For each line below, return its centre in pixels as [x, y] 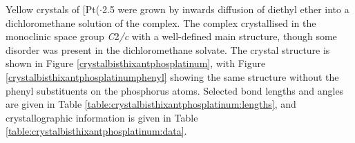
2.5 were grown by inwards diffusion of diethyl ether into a [226, 9]
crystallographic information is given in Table [102, 117]
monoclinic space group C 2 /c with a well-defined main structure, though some [171, 36]
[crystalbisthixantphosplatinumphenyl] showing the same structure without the [172, 76]
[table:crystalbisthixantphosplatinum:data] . [96, 131]
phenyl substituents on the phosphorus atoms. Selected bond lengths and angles [175, 90]
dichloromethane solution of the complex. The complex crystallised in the [161, 22]
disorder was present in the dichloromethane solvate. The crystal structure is [168, 49]
